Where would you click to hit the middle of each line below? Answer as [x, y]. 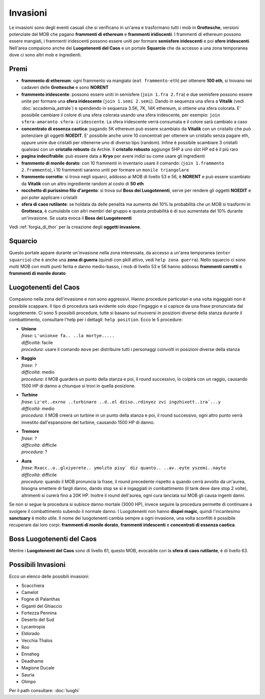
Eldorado [30, 634]
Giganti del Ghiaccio [42, 606]
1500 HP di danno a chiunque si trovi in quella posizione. [79, 386]
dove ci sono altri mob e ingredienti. [45, 55]
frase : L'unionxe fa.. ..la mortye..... [68, 336]
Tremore [30, 431]
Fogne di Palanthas [41, 599]
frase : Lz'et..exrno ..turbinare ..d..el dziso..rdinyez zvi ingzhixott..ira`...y [121, 402]
